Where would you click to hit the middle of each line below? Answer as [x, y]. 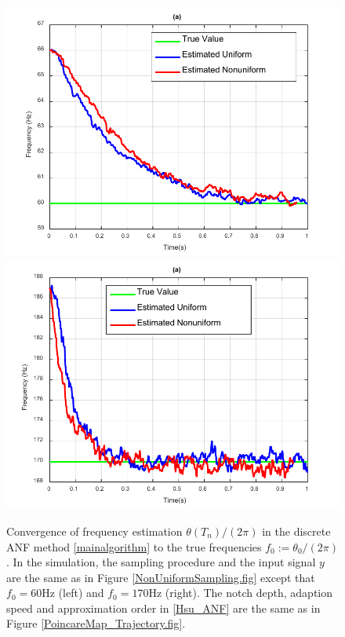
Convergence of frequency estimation [94, 531]
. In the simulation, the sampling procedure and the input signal [161, 562]
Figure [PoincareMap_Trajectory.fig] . [96, 623]
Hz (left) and [73, 593]
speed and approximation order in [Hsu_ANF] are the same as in [163, 608]
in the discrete [296, 531]
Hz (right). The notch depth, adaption [241, 593]
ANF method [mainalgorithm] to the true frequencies [134, 546]
